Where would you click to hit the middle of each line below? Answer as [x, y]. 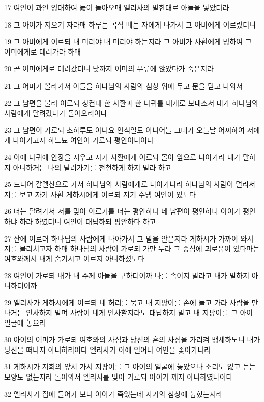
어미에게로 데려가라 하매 [43, 51]
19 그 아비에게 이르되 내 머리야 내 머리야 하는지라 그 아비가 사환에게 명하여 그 [128, 42]
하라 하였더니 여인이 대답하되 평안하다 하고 [88, 221]
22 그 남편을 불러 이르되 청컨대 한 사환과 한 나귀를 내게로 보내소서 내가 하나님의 [131, 103]
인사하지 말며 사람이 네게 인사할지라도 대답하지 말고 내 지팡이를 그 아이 [140, 313]
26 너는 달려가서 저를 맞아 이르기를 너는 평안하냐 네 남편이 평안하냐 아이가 [122, 211]
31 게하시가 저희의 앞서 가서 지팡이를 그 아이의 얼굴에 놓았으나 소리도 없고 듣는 [130, 367]
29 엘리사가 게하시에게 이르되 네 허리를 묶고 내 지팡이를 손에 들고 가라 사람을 [127, 302]
